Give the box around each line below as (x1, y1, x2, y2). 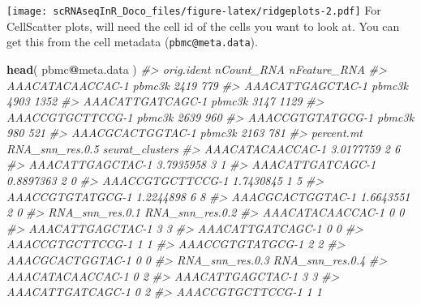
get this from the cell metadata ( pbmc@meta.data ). (6, 33, 258, 50)
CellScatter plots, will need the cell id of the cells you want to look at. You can (6, 17, 400, 34)
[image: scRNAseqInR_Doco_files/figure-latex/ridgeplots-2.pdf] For (6, 2, 381, 18)
